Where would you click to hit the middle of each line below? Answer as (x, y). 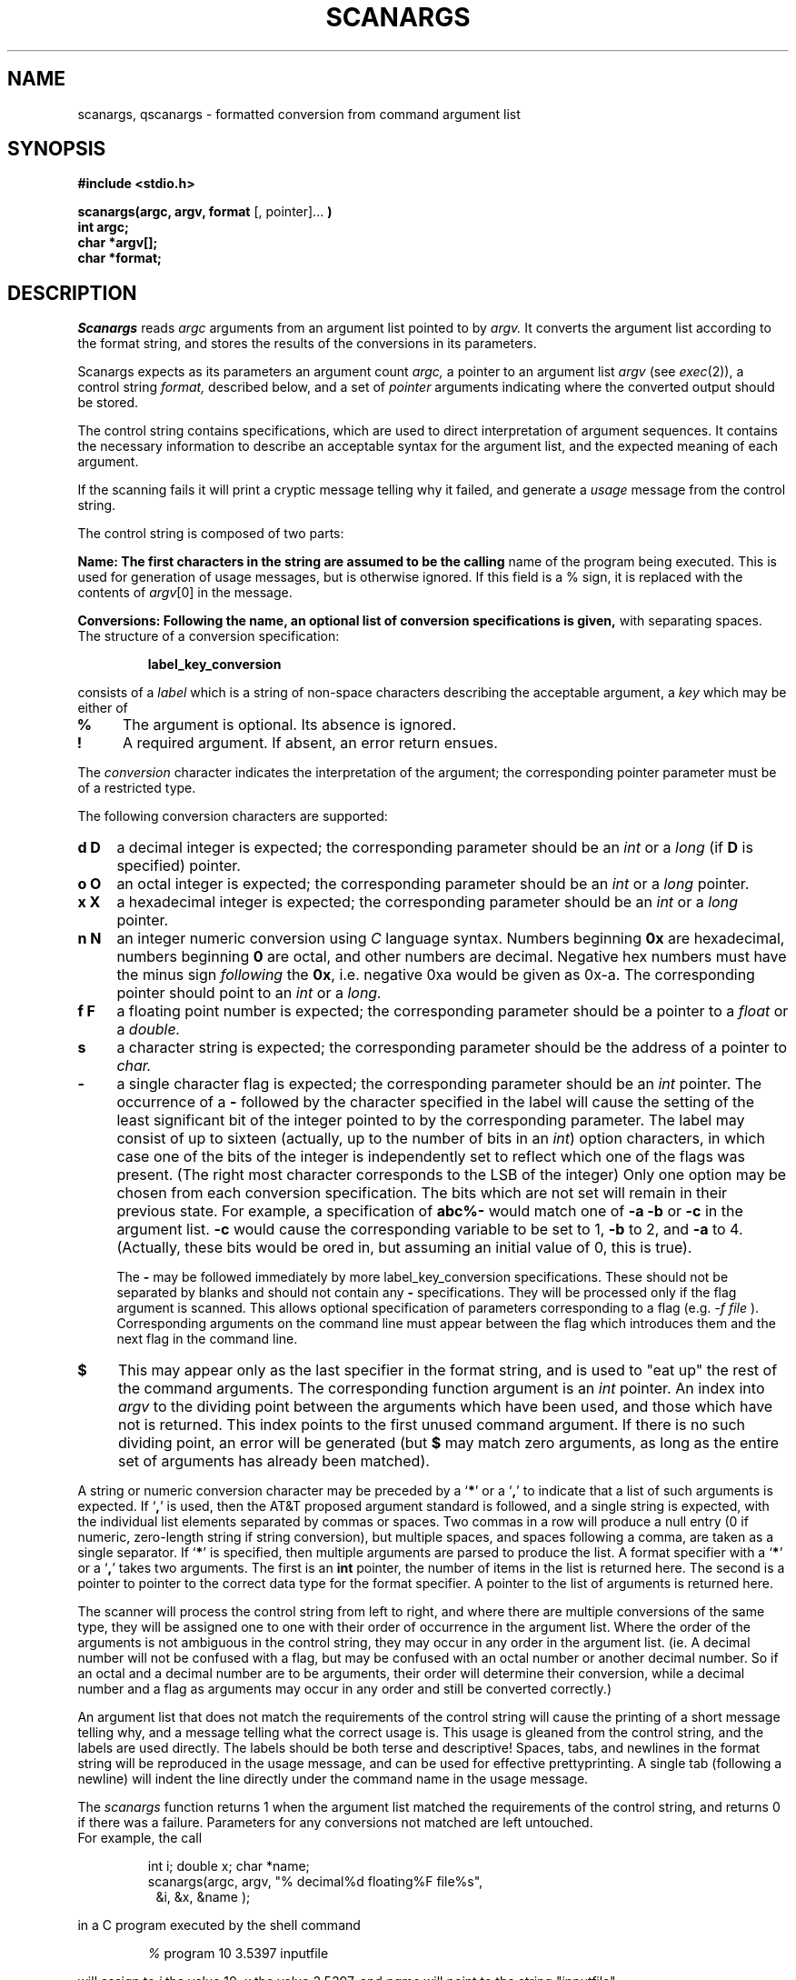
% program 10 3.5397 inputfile (238, 1954)
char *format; (119, 258)
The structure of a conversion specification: (209, 636)
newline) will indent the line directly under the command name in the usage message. (333, 1779)
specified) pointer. (179, 866)
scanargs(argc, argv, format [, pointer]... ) (205, 212)
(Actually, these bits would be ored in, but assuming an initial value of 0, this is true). (404, 1248)
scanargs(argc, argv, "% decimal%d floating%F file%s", (315, 1882)
